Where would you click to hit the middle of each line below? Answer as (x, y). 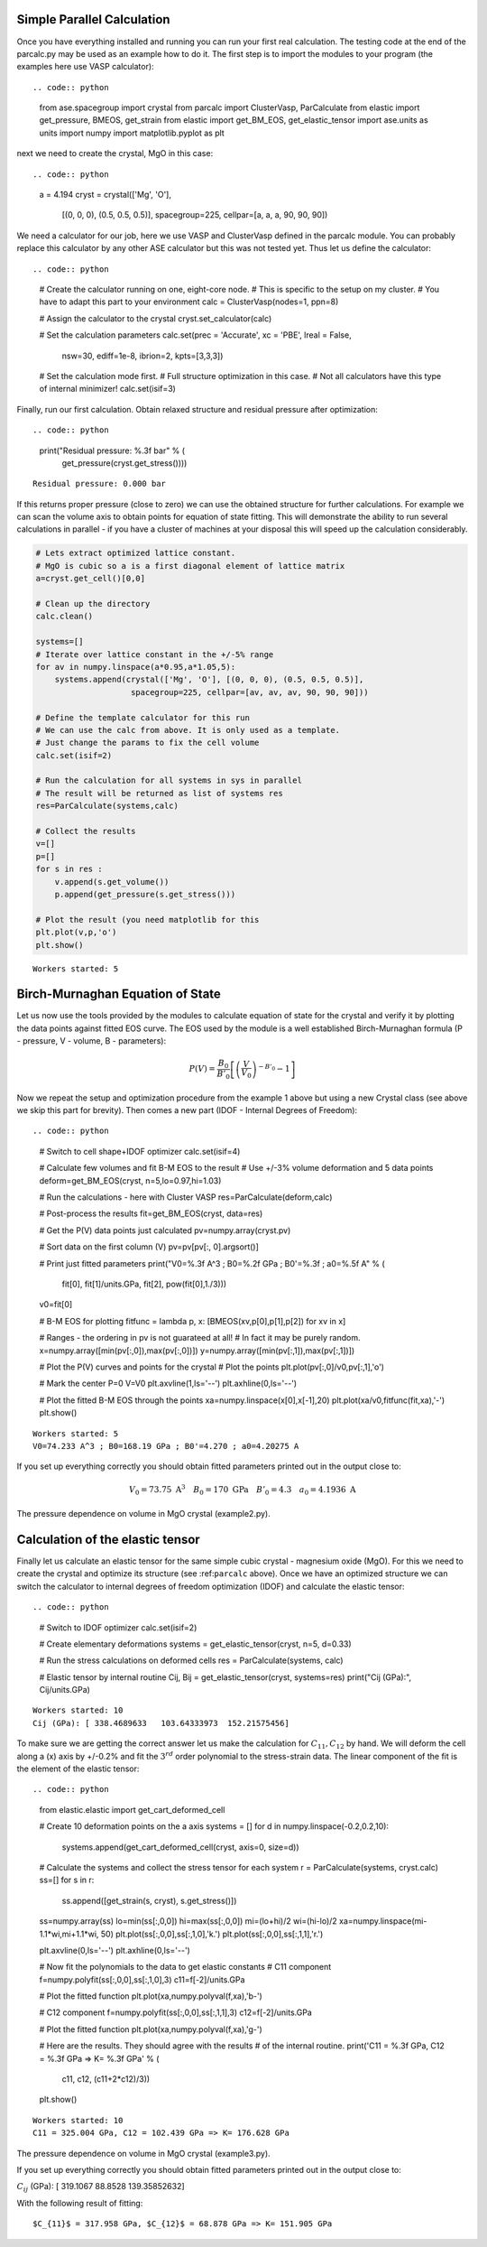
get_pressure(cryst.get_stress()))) (124, 463)
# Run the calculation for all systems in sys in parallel (169, 780)
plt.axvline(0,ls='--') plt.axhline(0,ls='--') (115, 1950)
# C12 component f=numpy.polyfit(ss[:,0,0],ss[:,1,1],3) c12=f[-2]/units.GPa (176, 2012)
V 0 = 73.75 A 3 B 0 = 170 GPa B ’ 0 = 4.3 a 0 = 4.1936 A (243, 1490)
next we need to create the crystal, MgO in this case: (115, 153)
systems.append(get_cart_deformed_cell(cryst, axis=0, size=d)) (180, 1847)
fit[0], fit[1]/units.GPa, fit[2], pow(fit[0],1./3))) (144, 1284)
